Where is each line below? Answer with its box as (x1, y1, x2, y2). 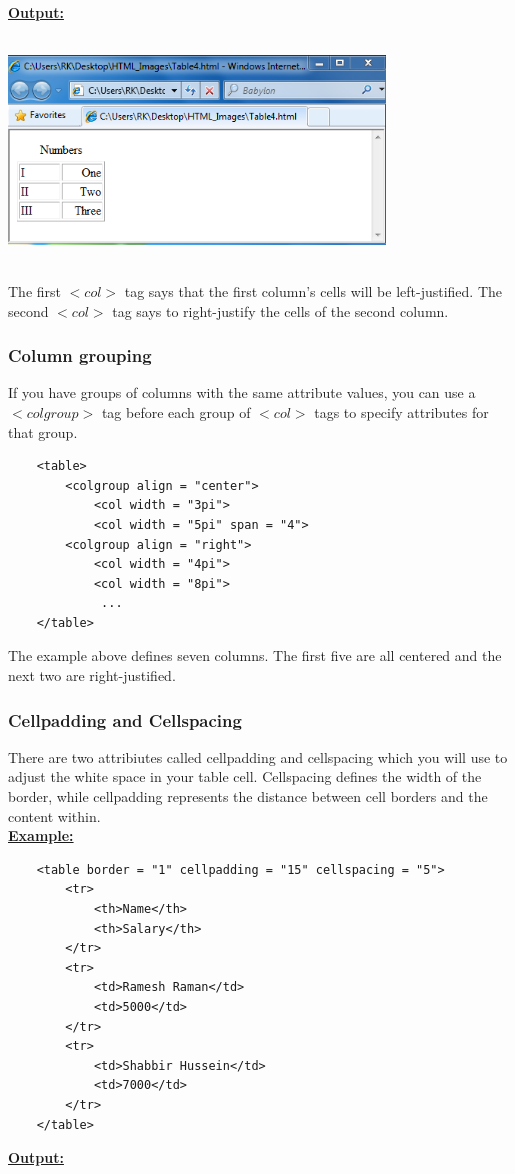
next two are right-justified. (8, 665, 176, 686)
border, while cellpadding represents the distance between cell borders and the (8, 786, 488, 807)
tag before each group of (101, 401, 251, 422)
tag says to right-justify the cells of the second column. (112, 300, 449, 321)
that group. (8, 421, 78, 442)
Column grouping (8, 343, 152, 368)
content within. (8, 805, 101, 826)
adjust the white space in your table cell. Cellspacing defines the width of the (8, 766, 482, 787)
